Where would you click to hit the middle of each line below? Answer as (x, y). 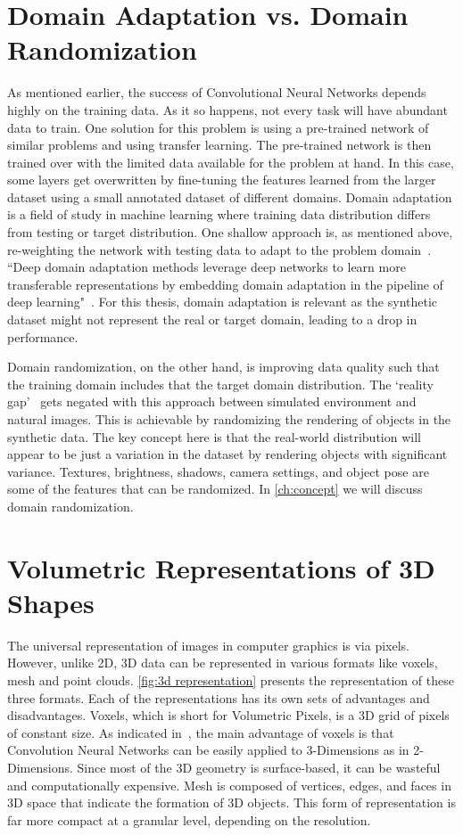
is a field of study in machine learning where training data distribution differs (219, 214)
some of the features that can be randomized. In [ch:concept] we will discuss (215, 489)
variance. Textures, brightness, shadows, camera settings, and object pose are (218, 471)
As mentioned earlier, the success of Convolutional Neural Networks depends (217, 92)
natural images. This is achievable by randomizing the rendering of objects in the (229, 419)
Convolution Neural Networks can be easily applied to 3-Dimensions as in (208, 750)
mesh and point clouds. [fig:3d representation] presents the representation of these (231, 680)
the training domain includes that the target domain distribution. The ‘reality (220, 384)
